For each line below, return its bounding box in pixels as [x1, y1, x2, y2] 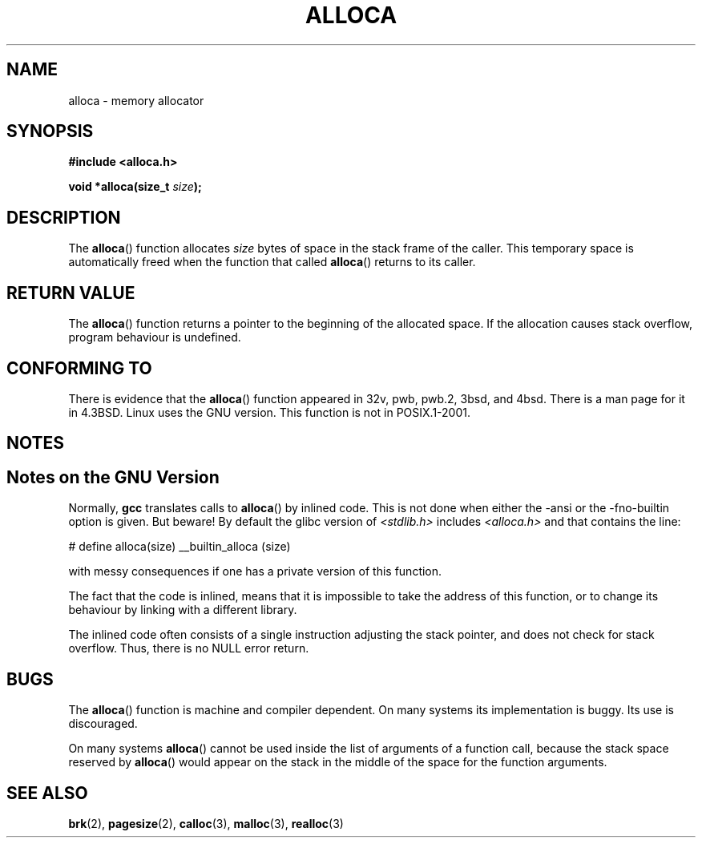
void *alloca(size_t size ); [68, 180, 202, 194]
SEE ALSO [6, 782, 88, 803]
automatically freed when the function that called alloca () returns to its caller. [68, 255, 476, 269]
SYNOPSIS [6, 121, 94, 142]
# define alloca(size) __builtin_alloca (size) [68, 539, 291, 554]
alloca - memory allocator [68, 93, 204, 107]
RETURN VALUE [6, 282, 135, 303]
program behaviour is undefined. [68, 330, 241, 345]
